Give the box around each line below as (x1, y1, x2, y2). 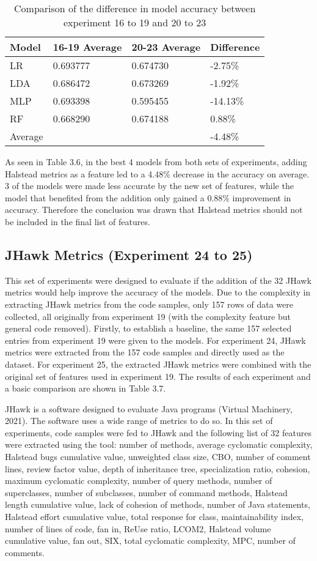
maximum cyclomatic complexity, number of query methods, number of (5, 474, 272, 487)
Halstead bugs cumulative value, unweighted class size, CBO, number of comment (5, 450, 311, 463)
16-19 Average (53, 40, 122, 54)
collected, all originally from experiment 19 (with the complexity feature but (5, 310, 291, 322)
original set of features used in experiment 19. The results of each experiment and (5, 370, 311, 382)
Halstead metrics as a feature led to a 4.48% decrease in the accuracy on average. (5, 167, 310, 180)
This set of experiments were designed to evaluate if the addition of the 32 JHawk (5, 273, 312, 286)
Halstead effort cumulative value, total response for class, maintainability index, (5, 510, 304, 523)
